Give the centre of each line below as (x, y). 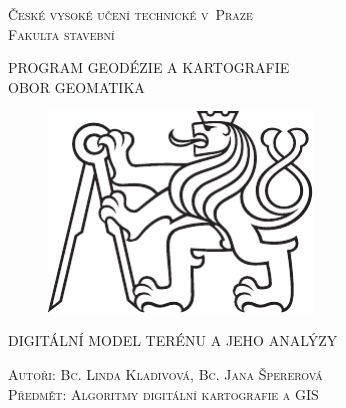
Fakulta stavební (61, 33)
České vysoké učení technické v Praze (130, 14)
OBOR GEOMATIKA (76, 86)
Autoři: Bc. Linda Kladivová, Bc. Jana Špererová (165, 373)
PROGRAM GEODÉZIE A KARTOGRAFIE (149, 67)
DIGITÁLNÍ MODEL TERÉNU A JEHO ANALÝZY (173, 340)
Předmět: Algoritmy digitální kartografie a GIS (163, 393)
